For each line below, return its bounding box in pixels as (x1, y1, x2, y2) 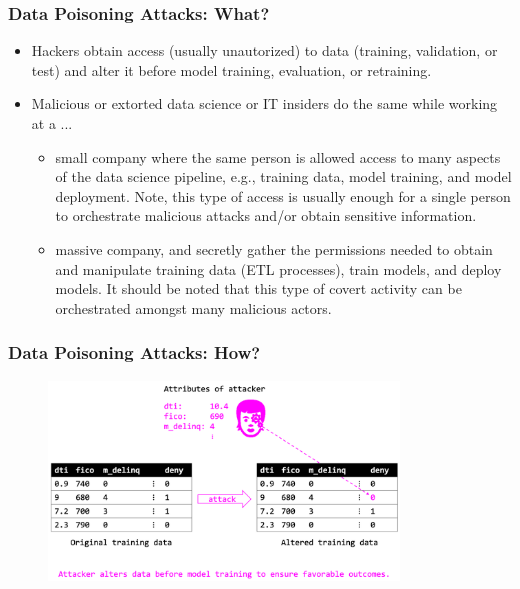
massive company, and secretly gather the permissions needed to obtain (55, 238, 493, 259)
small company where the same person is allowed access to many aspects (55, 146, 501, 167)
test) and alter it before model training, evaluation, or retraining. (31, 59, 432, 80)
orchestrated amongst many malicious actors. (55, 297, 332, 318)
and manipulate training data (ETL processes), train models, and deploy (55, 258, 502, 279)
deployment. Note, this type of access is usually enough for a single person (55, 185, 511, 206)
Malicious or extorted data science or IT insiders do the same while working (31, 93, 498, 114)
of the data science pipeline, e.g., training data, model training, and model (55, 166, 512, 187)
